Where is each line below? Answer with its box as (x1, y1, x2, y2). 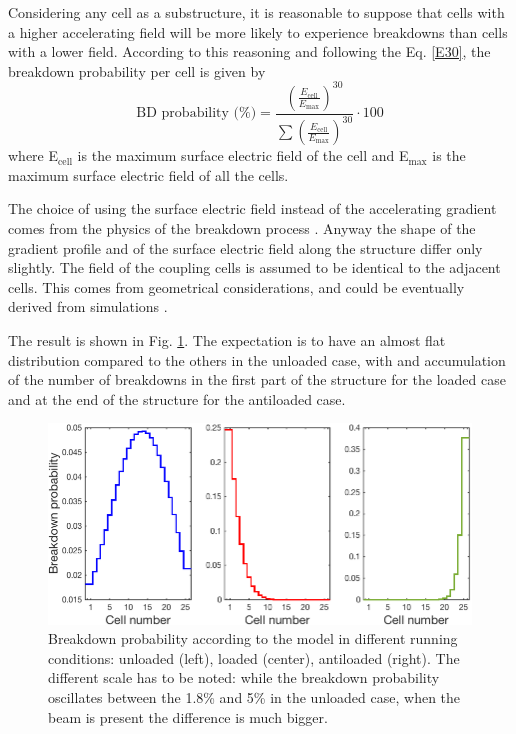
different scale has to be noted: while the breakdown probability (48, 667, 440, 688)
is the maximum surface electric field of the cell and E (77, 145, 409, 166)
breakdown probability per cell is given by (8, 60, 266, 81)
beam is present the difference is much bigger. (48, 706, 328, 727)
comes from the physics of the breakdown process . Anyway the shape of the (8, 218, 476, 239)
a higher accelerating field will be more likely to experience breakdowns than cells (8, 21, 508, 42)
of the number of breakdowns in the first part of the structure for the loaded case (8, 369, 506, 390)
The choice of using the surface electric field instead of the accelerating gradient (8, 198, 497, 219)
